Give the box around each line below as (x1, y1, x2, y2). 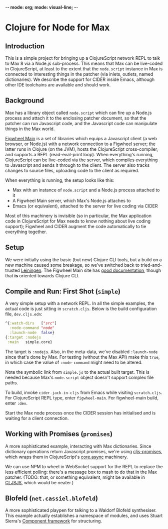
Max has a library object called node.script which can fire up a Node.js (5, 110, 152, 116)
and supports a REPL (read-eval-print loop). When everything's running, (5, 151, 154, 157)
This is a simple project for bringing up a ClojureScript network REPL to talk (5, 55, 160, 61)
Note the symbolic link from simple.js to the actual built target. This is (5, 369, 150, 375)
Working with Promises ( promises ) (5, 430, 113, 439)
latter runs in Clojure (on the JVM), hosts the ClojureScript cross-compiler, (5, 146, 158, 152)
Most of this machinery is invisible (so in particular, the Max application (5, 213, 151, 219)
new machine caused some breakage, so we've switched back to (5, 262, 140, 268)
